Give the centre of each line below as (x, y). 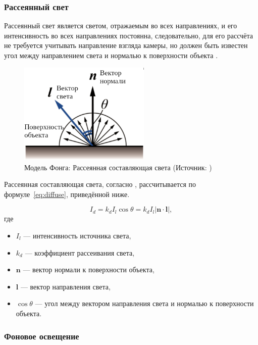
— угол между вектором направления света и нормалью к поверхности (144, 303)
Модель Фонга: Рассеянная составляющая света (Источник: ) (118, 167)
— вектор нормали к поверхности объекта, (89, 269)
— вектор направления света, (65, 286)
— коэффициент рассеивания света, (80, 252)
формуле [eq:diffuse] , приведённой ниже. (67, 194)
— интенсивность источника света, (77, 236)
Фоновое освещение (42, 336)
